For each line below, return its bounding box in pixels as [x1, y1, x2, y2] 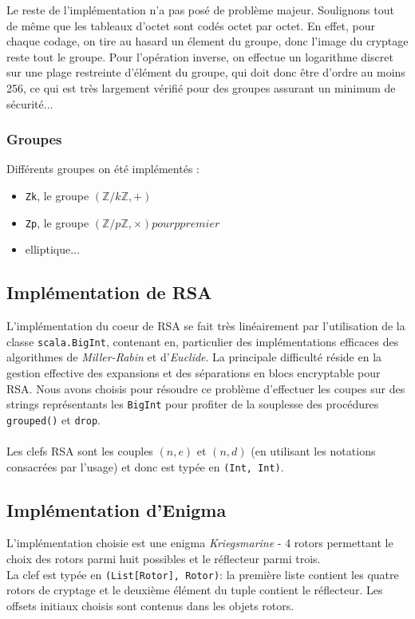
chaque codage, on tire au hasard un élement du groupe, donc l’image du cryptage [6, 33, 409, 49]
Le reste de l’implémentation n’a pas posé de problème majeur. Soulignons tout [6, 2, 394, 18]
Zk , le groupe [25, 187, 89, 203]
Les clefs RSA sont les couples [6, 443, 153, 459]
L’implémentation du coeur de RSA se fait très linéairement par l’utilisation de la [6, 317, 405, 334]
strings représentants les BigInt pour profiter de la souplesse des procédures [6, 396, 379, 412]
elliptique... [25, 241, 80, 258]
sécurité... [6, 95, 53, 112]
